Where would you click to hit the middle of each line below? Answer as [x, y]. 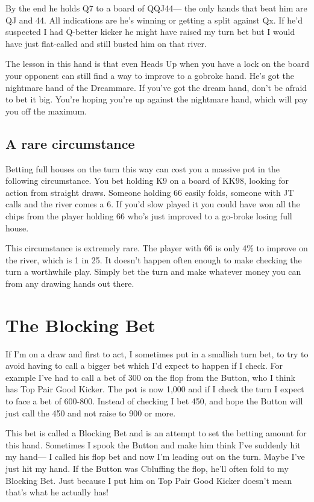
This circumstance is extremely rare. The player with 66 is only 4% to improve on [157, 248]
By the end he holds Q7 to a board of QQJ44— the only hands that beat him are [156, 8]
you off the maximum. [46, 111]
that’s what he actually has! [57, 492]
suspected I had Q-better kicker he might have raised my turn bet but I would [150, 32]
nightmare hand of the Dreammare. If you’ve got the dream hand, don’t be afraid [156, 87]
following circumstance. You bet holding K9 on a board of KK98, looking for [147, 180]
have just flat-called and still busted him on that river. [106, 43]
